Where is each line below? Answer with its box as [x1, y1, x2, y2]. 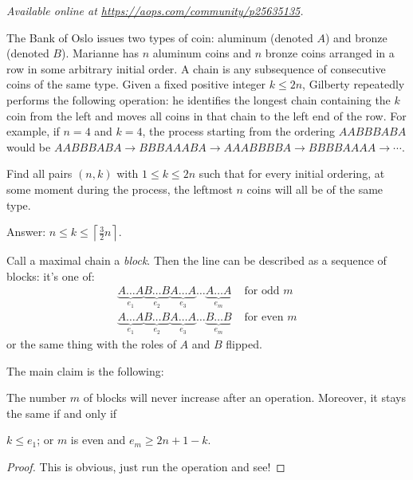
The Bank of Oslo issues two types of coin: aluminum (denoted [6, 29, 313, 45]
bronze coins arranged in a [265, 45, 395, 61]
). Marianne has [61, 45, 139, 61]
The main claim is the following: [6, 362, 164, 379]
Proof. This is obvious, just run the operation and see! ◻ [6, 458, 285, 475]
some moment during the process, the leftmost [6, 180, 233, 197]
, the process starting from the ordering [142, 123, 336, 140]
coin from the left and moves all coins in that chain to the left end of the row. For [6, 107, 407, 124]
